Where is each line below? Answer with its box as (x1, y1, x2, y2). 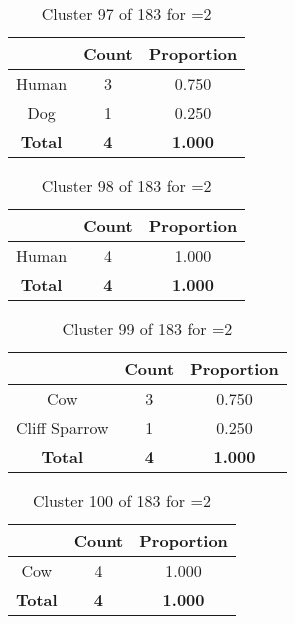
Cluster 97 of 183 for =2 (41, 2, 212, 25)
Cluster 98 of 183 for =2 (41, 174, 212, 197)
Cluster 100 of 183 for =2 (32, 489, 211, 512)
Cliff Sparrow (16, 416, 109, 439)
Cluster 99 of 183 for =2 (62, 317, 233, 340)
